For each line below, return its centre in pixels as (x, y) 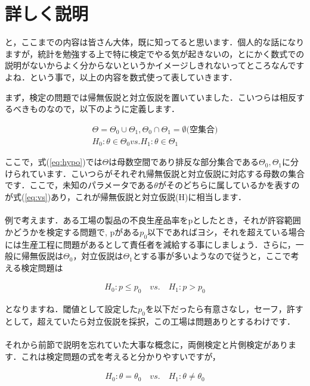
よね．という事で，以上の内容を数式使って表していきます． (121, 77)
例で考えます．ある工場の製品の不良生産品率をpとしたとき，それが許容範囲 (153, 220)
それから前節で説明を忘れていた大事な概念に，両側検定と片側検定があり (146, 345)
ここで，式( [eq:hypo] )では (54, 162)
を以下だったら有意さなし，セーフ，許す (224, 309)
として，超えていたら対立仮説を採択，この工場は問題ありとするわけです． (150, 321)
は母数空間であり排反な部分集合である (184, 162)
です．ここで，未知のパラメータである (80, 185)
